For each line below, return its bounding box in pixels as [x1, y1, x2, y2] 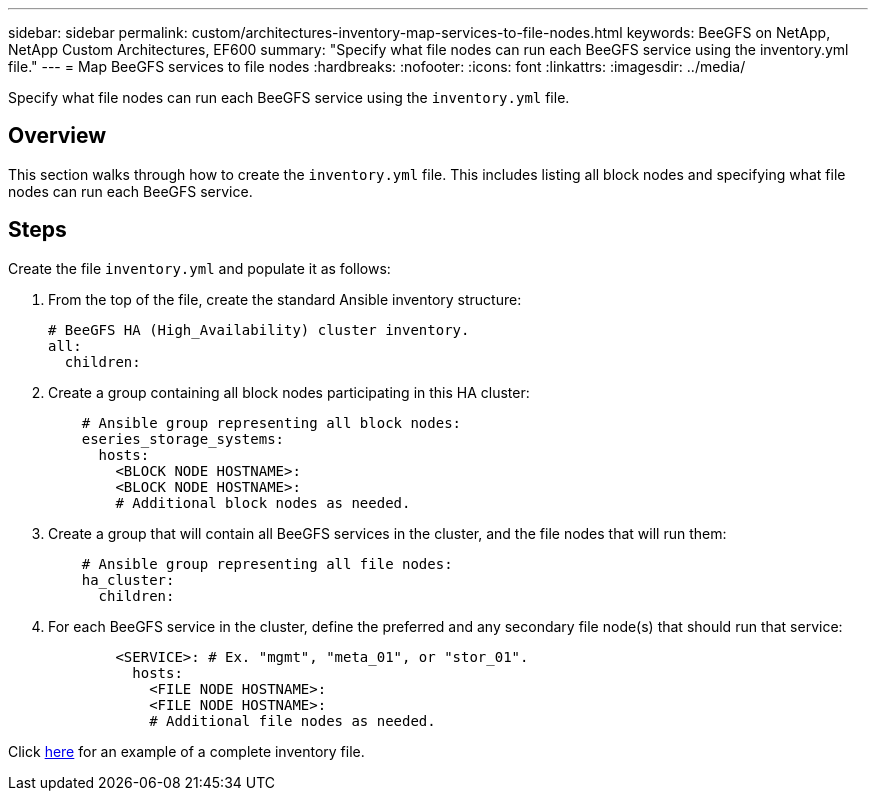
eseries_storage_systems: [81, 430, 285, 447]
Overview [8, 123, 107, 149]
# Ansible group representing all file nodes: [81, 555, 453, 572]
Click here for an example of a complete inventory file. [8, 742, 365, 760]
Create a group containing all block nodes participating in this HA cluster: [48, 383, 530, 401]
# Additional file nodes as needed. [149, 712, 436, 729]
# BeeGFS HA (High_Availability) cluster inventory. [48, 321, 470, 338]
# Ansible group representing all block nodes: [81, 414, 462, 431]
